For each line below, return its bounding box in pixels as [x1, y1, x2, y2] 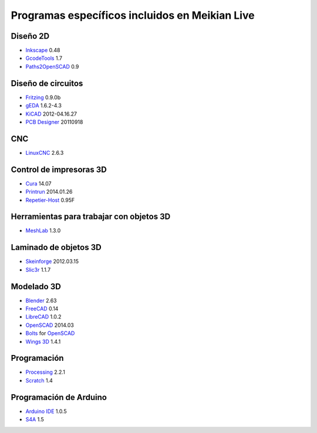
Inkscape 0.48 [25, 47, 60, 54]
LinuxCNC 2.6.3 [25, 149, 64, 156]
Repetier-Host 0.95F [25, 197, 75, 204]
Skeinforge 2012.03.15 [25, 258, 79, 265]
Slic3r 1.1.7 [25, 266, 51, 273]
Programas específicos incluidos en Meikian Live [11, 9, 255, 22]
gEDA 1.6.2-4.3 [25, 102, 62, 109]
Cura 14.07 [25, 180, 52, 187]
